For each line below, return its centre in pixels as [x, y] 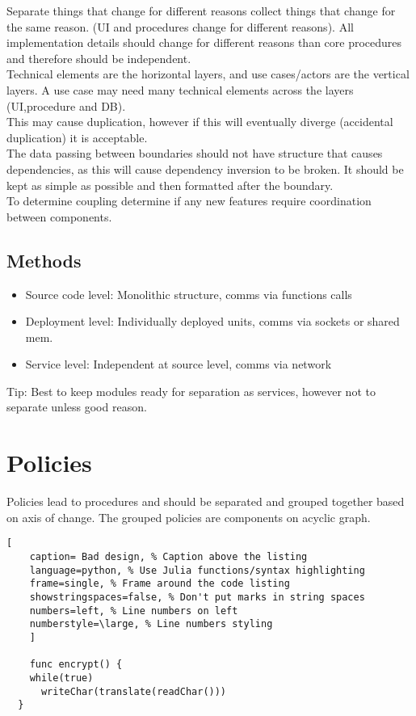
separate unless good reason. [77, 407]
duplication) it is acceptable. [77, 137]
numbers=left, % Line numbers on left [134, 611]
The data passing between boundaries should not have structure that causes [195, 153]
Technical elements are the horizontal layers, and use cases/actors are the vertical [208, 74]
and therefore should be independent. [99, 58]
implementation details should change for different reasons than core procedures [204, 42]
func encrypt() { [76, 665]
